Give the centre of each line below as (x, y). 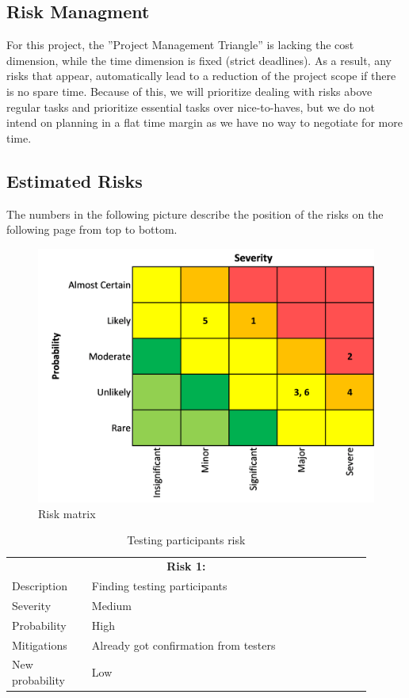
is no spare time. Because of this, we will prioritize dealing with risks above (189, 91)
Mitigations (40, 645)
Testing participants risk (186, 540)
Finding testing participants (159, 586)
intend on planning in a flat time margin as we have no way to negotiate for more (204, 122)
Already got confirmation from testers (183, 645)
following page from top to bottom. (92, 229)
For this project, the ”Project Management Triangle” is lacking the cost (180, 45)
